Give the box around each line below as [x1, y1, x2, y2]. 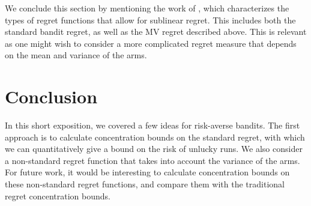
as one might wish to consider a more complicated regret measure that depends [5, 37, 297, 49]
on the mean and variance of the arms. [5, 49, 147, 61]
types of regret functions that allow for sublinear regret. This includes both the [5, 13, 296, 26]
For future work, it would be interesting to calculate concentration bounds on [5, 166, 290, 178]
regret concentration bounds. [5, 189, 110, 202]
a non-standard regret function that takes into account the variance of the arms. [5, 154, 300, 166]
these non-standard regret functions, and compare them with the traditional [5, 178, 285, 190]
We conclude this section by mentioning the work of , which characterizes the [5, 2, 289, 14]
